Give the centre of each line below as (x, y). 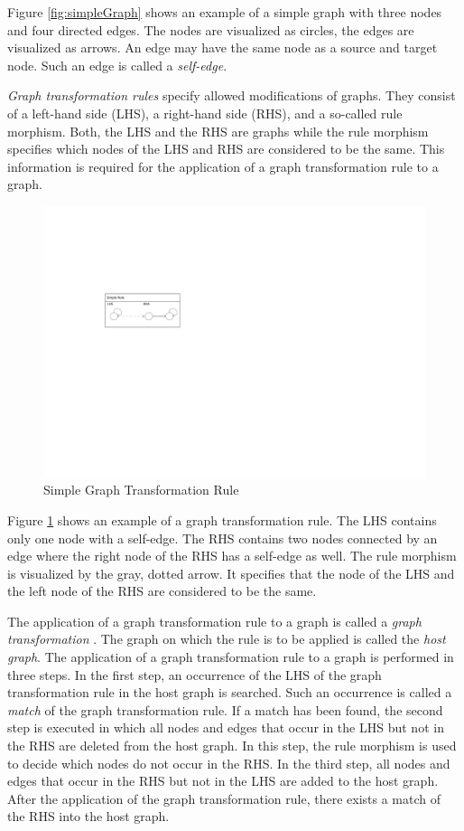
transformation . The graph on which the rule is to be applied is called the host (227, 639)
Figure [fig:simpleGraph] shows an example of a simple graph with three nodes (225, 12)
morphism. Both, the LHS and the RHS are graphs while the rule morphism (218, 131)
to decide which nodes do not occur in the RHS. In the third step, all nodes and (229, 763)
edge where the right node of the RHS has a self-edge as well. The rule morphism (232, 556)
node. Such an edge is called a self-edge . (117, 65)
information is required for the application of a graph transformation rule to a (223, 166)
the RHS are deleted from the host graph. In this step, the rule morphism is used (232, 746)
